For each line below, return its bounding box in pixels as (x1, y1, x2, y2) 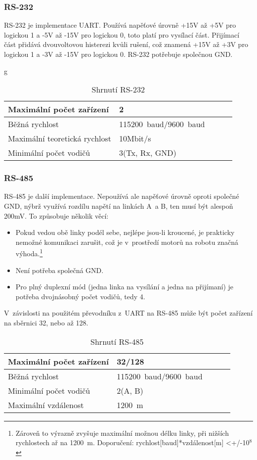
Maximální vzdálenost (8, 399, 84, 411)
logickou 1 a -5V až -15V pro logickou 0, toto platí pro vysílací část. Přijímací (4, 29, 240, 40)
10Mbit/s (119, 133, 151, 144)
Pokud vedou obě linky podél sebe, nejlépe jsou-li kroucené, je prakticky (15, 227, 235, 237)
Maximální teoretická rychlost (8, 133, 112, 144)
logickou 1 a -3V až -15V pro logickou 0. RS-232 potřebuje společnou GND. (4, 49, 233, 59)
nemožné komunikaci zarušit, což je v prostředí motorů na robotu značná (15, 236, 239, 247)
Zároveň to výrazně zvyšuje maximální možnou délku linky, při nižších (15, 427, 229, 438)
